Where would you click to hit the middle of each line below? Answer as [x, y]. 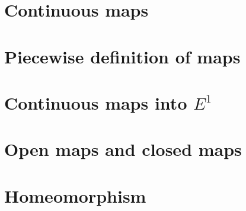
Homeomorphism [75, 195]
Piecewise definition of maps [122, 56]
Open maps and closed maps [123, 149]
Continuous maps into [96, 102]
